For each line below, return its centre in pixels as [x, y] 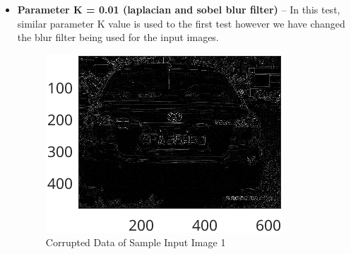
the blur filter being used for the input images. [118, 37]
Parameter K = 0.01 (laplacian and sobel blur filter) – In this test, [179, 9]
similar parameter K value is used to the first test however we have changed [181, 23]
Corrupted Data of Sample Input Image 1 [136, 242]
